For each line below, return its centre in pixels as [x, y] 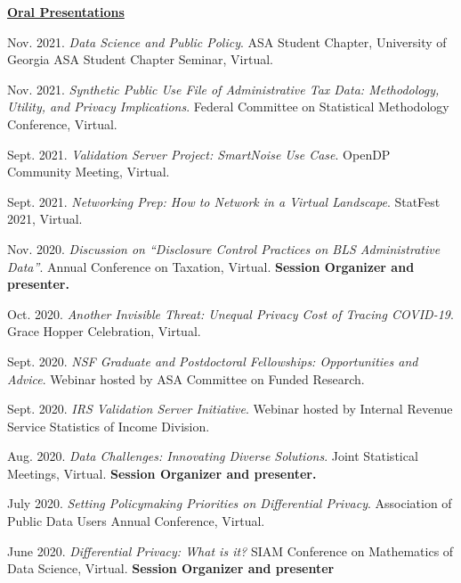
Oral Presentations [66, 12]
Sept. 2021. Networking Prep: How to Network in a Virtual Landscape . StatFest [224, 201]
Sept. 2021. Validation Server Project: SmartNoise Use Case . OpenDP [199, 154]
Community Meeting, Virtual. [89, 172]
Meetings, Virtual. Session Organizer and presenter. [162, 473]
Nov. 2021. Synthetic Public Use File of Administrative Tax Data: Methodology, [223, 89]
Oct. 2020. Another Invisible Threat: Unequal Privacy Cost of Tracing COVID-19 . [230, 313]
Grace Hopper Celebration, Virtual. [104, 331]
